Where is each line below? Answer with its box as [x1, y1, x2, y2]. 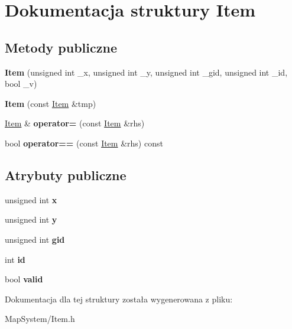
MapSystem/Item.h [5, 312, 75, 325]
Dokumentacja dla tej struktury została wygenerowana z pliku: [5, 292, 233, 305]
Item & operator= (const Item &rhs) [5, 117, 145, 129]
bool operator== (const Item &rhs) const [5, 136, 163, 149]
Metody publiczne [5, 38, 117, 56]
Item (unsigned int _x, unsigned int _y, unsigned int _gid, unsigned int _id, [5, 66, 288, 78]
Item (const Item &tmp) [5, 97, 96, 109]
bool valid [5, 273, 43, 285]
